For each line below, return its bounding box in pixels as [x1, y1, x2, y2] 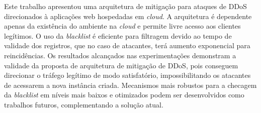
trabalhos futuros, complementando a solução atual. [4, 99, 163, 109]
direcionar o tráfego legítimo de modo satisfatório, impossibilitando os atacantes [4, 70, 251, 80]
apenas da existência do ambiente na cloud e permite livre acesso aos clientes [4, 21, 241, 31]
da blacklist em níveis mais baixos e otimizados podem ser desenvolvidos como [4, 89, 244, 100]
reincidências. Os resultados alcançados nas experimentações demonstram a [4, 50, 236, 60]
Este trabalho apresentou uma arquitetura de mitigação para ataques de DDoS [4, 1, 247, 11]
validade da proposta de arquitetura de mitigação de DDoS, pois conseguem [4, 60, 238, 70]
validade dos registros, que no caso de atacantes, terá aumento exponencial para [4, 40, 250, 51]
